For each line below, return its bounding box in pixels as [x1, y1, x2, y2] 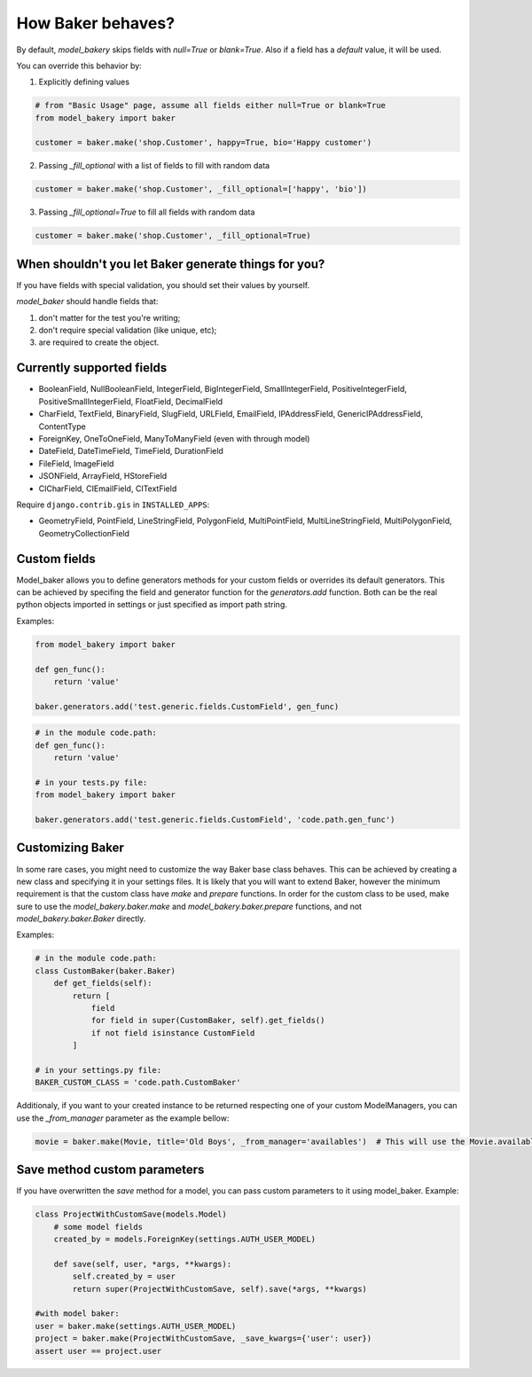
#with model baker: [35, 1309, 120, 1318]
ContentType [38, 421, 86, 432]
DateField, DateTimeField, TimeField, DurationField [38, 446, 223, 457]
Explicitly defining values [38, 76, 130, 88]
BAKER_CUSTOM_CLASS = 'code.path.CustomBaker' [35, 1077, 241, 1088]
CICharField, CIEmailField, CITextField [38, 483, 177, 494]
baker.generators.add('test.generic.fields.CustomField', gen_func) [35, 701, 340, 711]
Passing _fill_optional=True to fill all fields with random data [38, 207, 255, 217]
